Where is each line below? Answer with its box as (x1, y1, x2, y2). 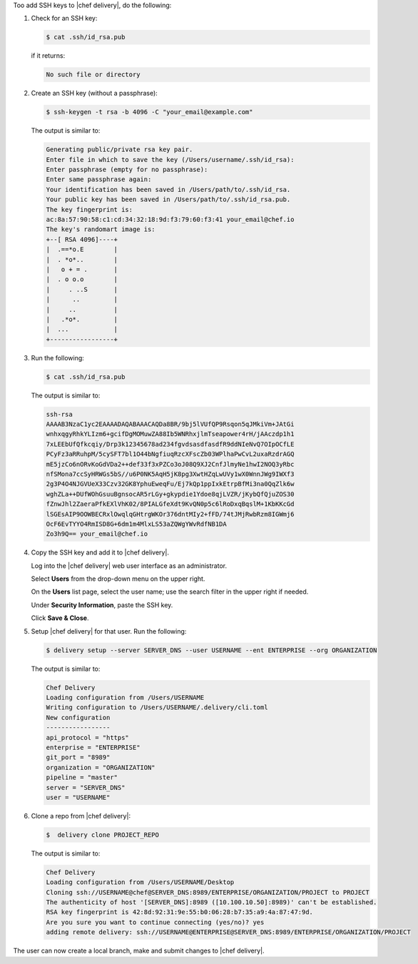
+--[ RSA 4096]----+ (46, 235, 118, 243)
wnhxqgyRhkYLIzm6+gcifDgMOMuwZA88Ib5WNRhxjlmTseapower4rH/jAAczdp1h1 (46, 430, 295, 438)
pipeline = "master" (46, 773, 118, 781)
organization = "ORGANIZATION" (46, 763, 156, 771)
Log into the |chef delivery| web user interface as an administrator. (31, 561, 228, 570)
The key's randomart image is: (46, 225, 156, 233)
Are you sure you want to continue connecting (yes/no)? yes (46, 918, 265, 926)
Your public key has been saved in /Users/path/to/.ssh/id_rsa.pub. (46, 196, 291, 203)
